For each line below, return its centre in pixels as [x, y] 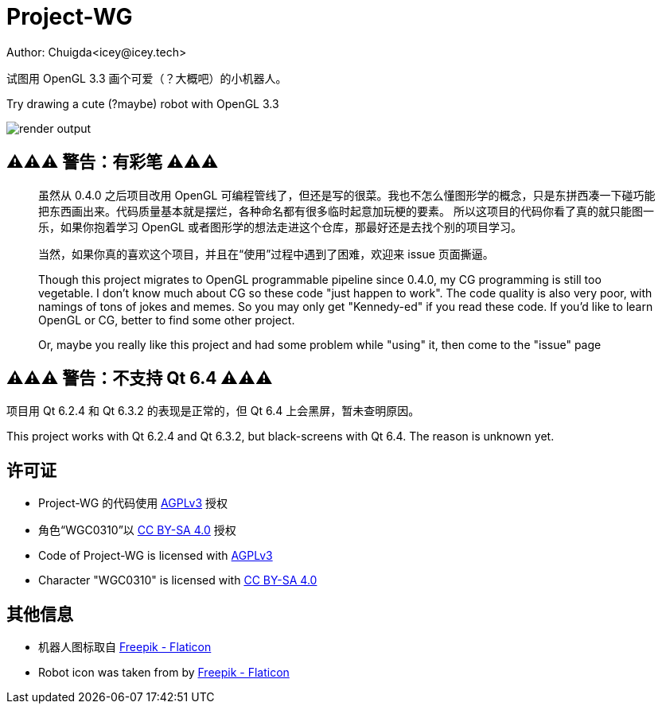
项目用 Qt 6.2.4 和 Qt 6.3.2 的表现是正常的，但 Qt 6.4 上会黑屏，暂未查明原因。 [213, 411]
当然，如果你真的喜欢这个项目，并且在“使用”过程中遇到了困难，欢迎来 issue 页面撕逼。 [266, 254]
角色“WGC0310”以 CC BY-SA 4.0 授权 [137, 530]
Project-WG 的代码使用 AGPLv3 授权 [133, 503]
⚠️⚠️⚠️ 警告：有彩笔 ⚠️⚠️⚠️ [113, 162]
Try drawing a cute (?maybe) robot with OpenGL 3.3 [143, 103]
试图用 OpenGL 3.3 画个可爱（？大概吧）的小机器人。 [147, 78]
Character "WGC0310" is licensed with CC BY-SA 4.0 [178, 580]
